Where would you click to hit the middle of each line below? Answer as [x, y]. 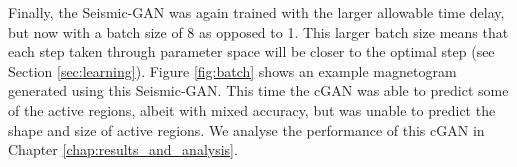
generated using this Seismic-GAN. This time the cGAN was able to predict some [258, 90]
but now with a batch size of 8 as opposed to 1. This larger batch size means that [258, 31]
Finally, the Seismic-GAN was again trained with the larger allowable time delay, [256, 12]
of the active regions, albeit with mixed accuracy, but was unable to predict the [252, 109]
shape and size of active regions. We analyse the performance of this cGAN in [246, 129]
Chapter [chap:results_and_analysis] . [123, 149]
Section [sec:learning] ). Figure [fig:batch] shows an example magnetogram [232, 70]
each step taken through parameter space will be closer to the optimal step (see [251, 51]
